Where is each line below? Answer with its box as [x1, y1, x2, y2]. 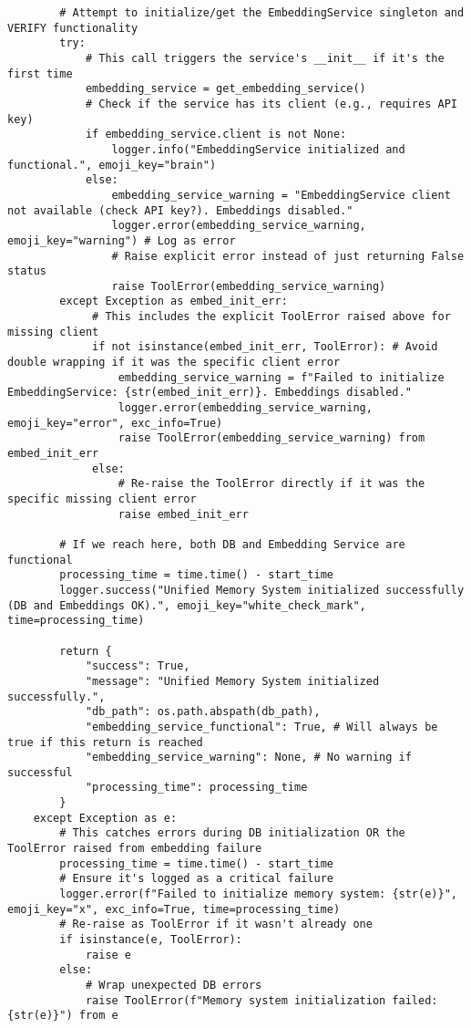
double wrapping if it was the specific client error [7, 356, 341, 369]
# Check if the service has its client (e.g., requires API [85, 97, 457, 110]
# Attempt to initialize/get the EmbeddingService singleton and [59, 6, 465, 19]
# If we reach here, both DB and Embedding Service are [59, 537, 405, 551]
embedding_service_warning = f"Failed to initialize [118, 370, 445, 384]
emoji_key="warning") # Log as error [7, 234, 236, 247]
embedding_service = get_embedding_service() [85, 82, 366, 96]
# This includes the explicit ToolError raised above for [92, 310, 451, 324]
